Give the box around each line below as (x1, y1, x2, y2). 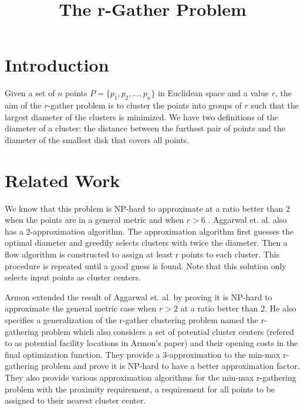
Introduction (5, 53, 109, 77)
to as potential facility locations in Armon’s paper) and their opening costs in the (5, 337, 298, 349)
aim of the (5, 99, 42, 111)
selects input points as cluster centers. (5, 271, 141, 283)
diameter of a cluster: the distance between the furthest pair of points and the (5, 122, 286, 134)
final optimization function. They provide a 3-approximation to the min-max (5, 348, 281, 360)
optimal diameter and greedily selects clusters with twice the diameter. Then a (5, 236, 288, 249)
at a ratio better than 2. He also (180, 302, 296, 314)
